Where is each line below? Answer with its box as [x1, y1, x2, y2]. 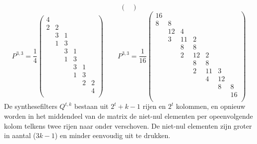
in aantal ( [4, 130, 36, 141]
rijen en [142, 101, 166, 111]
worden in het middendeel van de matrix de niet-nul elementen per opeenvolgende [4, 111, 253, 121]
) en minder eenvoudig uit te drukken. [55, 130, 171, 141]
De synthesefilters [4, 101, 58, 111]
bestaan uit [74, 101, 109, 111]
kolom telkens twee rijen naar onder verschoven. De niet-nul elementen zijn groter [4, 120, 252, 131]
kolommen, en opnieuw [176, 101, 246, 111]
